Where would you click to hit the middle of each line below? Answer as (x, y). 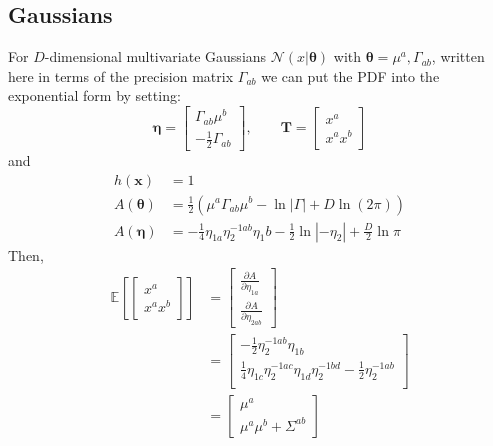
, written (458, 56)
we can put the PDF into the (350, 75)
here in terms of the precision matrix (121, 75)
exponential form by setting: (94, 95)
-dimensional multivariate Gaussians (155, 56)
